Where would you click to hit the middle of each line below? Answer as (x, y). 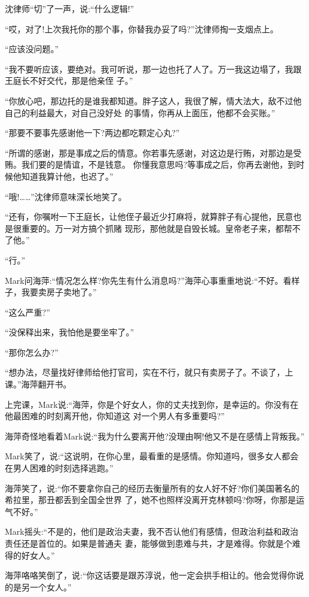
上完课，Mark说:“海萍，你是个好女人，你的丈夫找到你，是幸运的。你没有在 (152, 404)
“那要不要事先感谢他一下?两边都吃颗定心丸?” (92, 133)
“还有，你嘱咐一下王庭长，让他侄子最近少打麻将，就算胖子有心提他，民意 (149, 216)
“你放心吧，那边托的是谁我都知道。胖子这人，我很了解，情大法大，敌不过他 (153, 100)
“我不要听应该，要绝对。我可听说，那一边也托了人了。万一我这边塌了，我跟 (153, 69)
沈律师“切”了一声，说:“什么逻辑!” (70, 8)
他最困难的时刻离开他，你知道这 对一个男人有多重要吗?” (115, 416)
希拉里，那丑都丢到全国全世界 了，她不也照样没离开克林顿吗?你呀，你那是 (151, 500)
